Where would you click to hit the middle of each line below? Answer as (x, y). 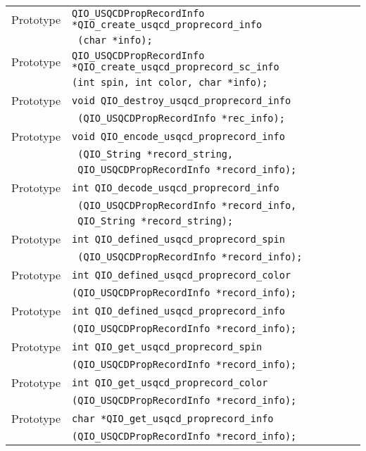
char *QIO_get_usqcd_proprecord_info (173, 418)
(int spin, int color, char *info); (170, 82)
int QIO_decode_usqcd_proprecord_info (176, 188)
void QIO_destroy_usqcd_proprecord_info (182, 100)
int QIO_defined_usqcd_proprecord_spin (178, 239)
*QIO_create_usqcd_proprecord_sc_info (176, 67)
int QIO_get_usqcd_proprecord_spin (167, 347)
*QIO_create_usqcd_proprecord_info (167, 25)
